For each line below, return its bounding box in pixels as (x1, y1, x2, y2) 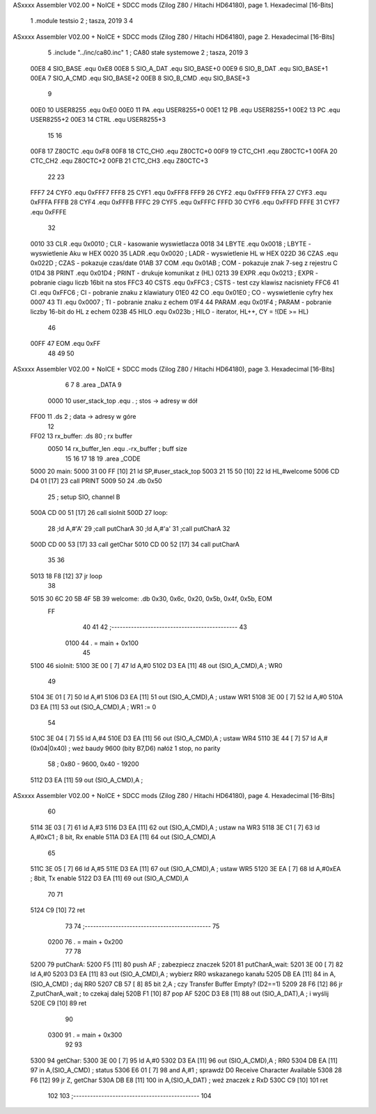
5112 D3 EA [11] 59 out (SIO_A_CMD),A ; (30, 776, 143, 784)
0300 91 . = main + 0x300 (47, 1031, 123, 1040)
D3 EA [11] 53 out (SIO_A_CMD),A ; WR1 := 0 (30, 703, 157, 711)
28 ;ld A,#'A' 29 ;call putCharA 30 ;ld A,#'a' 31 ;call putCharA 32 (47, 524, 230, 532)
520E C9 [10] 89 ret (30, 999, 87, 1008)
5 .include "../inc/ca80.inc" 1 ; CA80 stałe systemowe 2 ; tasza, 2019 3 (47, 49, 249, 57)
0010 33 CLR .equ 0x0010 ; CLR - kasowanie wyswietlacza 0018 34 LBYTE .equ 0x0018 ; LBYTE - (30, 239, 311, 248)
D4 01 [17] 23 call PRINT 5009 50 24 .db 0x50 (30, 477, 163, 485)
